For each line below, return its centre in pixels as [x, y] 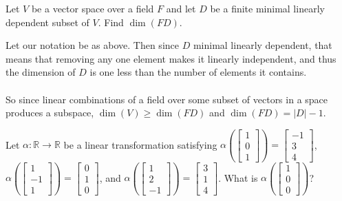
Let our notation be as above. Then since [92, 45]
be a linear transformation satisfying [140, 144]
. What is [238, 177]
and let [181, 8]
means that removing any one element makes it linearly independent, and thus [171, 58]
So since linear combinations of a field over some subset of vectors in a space [167, 99]
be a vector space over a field [93, 8]
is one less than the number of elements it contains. [198, 72]
